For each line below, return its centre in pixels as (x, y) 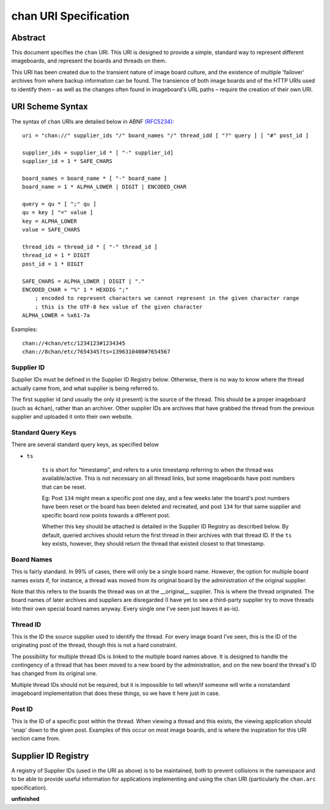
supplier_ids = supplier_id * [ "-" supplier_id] (98, 152)
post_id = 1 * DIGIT (53, 264)
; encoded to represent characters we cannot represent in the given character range (167, 298)
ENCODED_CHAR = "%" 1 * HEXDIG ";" (75, 290)
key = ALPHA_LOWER (50, 221)
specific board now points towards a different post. (106, 515)
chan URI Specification (70, 16)
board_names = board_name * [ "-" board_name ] (95, 178)
